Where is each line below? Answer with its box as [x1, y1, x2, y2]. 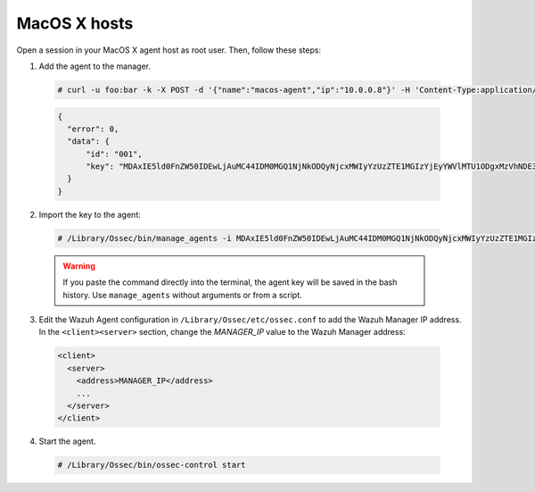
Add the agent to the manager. [38, 61, 152, 71]
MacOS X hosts [16, 13, 134, 33]
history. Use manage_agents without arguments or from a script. [62, 289, 302, 300]
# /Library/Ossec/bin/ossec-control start [57, 460, 246, 471]
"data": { [67, 137, 111, 146]
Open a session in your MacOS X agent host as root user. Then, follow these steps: [16, 45, 321, 55]
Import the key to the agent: [38, 209, 142, 220]
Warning [62, 260, 95, 271]
